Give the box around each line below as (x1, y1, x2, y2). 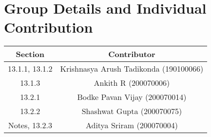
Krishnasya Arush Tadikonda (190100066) (60, 63, 204, 75)
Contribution (4, 17, 93, 37)
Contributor (108, 48, 155, 60)
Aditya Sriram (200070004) (85, 119, 178, 131)
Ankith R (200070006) (94, 77, 170, 89)
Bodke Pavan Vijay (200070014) (77, 91, 187, 103)
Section (16, 48, 45, 60)
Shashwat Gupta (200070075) (81, 105, 182, 117)
